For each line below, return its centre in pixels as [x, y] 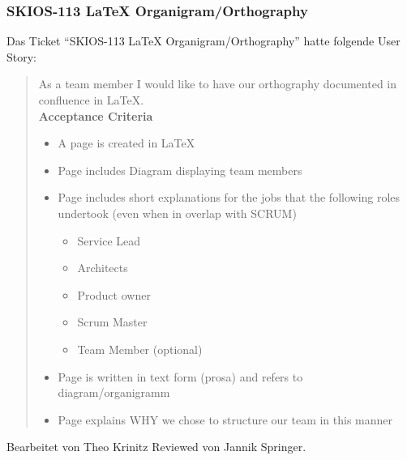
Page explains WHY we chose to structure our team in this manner [225, 419]
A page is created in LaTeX [126, 143]
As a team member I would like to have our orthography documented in [218, 84]
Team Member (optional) [140, 349]
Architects [103, 268]
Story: [22, 56]
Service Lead [109, 240]
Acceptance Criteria [96, 115]
